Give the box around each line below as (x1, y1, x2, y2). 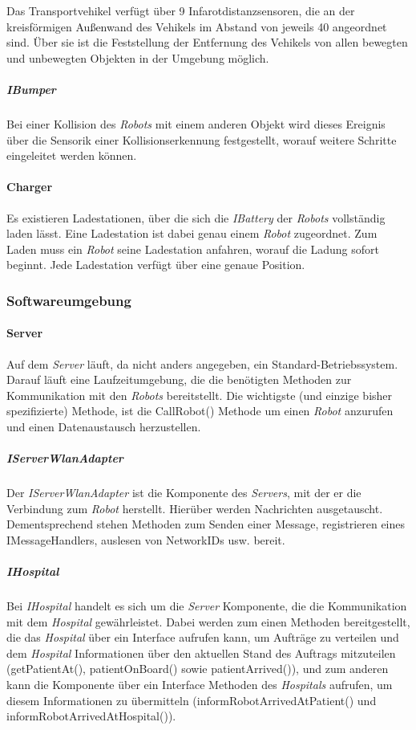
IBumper (6, 80, 56, 97)
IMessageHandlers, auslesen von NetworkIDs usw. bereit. (6, 531, 285, 548)
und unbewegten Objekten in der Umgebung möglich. (6, 49, 269, 66)
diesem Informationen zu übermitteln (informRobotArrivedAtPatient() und (6, 691, 377, 708)
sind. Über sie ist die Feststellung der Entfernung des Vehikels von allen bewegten (6, 34, 408, 51)
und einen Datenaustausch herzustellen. (6, 418, 201, 434)
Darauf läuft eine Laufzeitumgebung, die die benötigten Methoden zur (6, 371, 352, 388)
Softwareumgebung (6, 290, 131, 310)
